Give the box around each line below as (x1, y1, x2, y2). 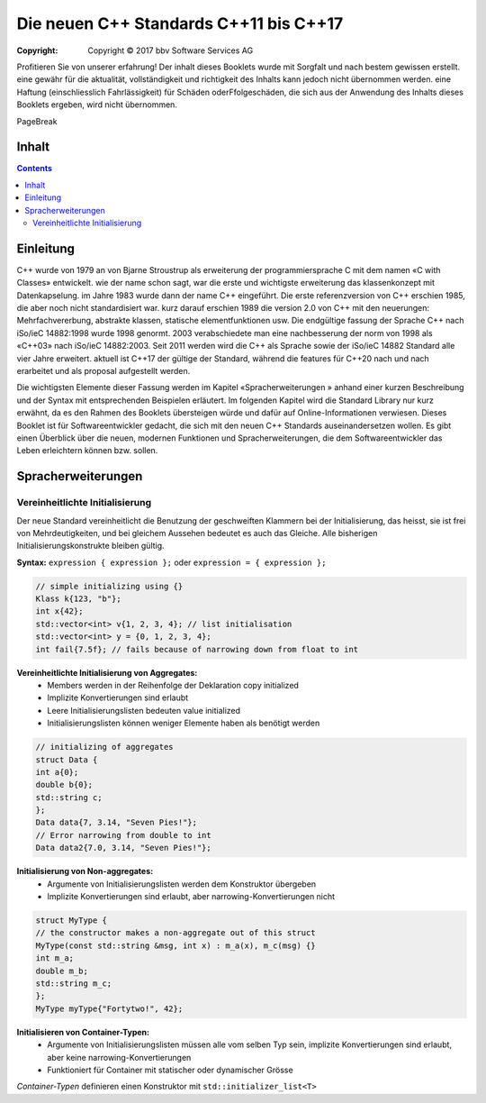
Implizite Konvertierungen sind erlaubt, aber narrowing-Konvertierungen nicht (47, 891, 336, 902)
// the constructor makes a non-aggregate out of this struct (35, 928, 316, 938)
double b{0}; (35, 779, 94, 790)
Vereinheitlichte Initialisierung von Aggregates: (16, 667, 198, 678)
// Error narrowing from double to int (35, 830, 211, 840)
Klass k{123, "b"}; (35, 594, 121, 604)
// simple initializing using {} (35, 581, 184, 591)
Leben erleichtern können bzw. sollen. (16, 445, 158, 456)
